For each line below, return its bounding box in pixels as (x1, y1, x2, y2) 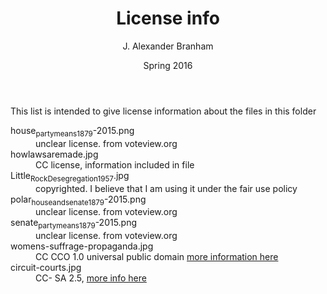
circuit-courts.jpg (10, 262, 82, 274)
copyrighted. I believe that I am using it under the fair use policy (35, 182, 298, 194)
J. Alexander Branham (122, 40, 214, 52)
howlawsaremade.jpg (10, 148, 99, 160)
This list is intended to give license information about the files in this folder (10, 105, 317, 117)
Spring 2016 (143, 59, 193, 71)
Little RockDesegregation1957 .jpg (10, 169, 130, 184)
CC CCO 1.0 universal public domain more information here (35, 251, 279, 263)
